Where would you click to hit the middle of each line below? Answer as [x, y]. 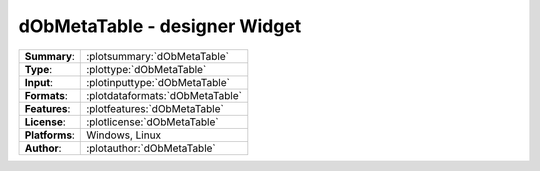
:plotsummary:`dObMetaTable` [158, 56]
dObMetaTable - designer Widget [160, 26]
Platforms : [49, 135]
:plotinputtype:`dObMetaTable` [158, 82]
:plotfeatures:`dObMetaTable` [155, 108]
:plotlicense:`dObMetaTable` [152, 122]
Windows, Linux [124, 135]
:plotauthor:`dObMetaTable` [151, 148]
